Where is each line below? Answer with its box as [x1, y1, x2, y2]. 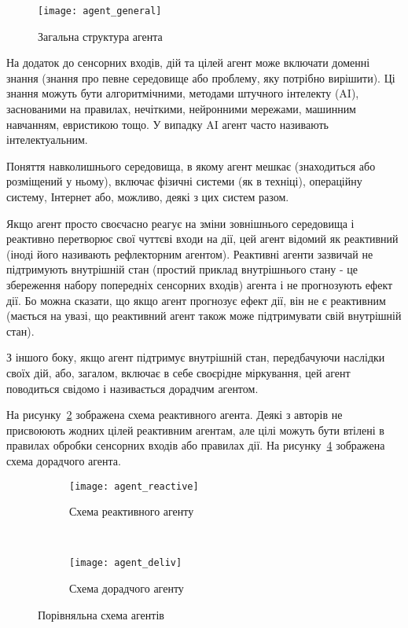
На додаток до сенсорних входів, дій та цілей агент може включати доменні [6, 54, 370, 71]
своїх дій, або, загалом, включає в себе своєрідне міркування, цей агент [6, 364, 351, 380]
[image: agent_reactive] [69, 480, 199, 492]
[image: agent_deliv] [69, 557, 182, 569]
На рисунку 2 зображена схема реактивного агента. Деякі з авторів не [6, 406, 343, 423]
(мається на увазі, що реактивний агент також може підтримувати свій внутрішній [6, 307, 402, 324]
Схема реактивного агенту [69, 503, 194, 520]
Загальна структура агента [38, 28, 163, 44]
